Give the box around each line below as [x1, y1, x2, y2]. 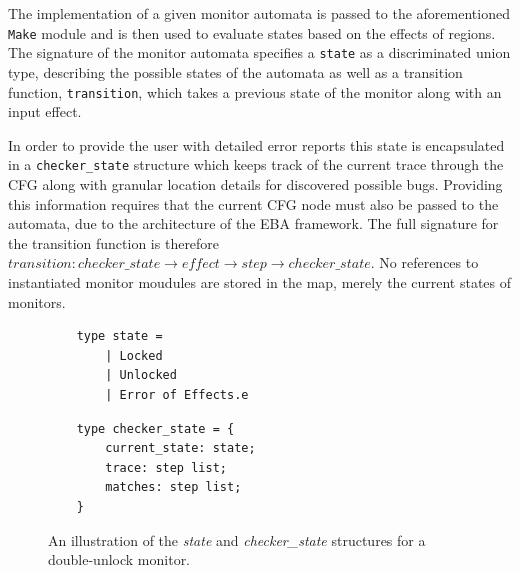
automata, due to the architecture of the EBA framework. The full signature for [8, 213, 499, 234]
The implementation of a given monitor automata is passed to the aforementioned [8, 3, 510, 23]
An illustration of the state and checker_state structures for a [48, 529, 426, 550]
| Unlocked [105, 368, 177, 383]
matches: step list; [105, 480, 242, 495]
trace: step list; [105, 460, 227, 475]
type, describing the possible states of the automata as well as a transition [8, 61, 463, 82]
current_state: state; [105, 441, 256, 456]
